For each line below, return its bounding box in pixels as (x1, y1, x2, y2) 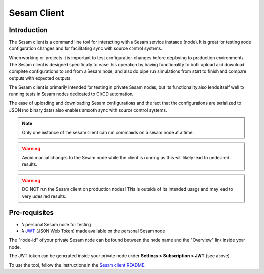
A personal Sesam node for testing (21, 221, 91, 227)
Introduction (9, 26, 48, 34)
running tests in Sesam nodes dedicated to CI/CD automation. (9, 91, 134, 97)
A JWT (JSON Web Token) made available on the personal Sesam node (21, 228, 166, 234)
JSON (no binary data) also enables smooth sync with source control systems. (9, 107, 167, 113)
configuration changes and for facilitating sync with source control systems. (9, 46, 162, 51)
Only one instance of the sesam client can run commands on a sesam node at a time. (22, 130, 194, 136)
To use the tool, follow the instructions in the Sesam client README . (9, 262, 146, 268)
